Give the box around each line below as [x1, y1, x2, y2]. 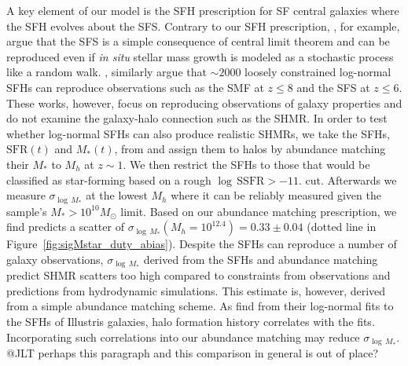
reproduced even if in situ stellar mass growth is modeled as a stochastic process [6, 48, 394, 64]
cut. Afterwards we [305, 171, 397, 188]
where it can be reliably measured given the [171, 187, 381, 203]
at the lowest [86, 187, 148, 203]
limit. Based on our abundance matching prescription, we [120, 203, 397, 219]
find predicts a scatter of [6, 218, 124, 235]
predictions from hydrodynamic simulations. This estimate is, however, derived [6, 282, 386, 298]
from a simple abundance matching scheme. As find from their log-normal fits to [6, 298, 394, 314]
